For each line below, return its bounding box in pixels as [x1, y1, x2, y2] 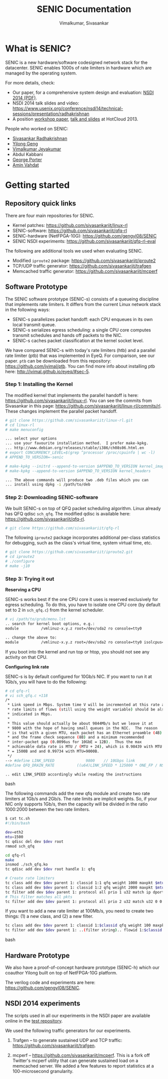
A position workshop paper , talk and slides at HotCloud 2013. [12, 116, 138, 122]
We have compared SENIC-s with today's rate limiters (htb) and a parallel [5, 347, 156, 353]
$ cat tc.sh [5, 816, 30, 821]
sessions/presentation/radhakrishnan [12, 110, 89, 116]
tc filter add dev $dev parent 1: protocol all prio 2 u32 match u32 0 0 [5, 899, 162, 904]
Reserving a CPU [5, 586, 41, 593]
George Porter [12, 156, 42, 162]
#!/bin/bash [5, 821, 30, 826]
